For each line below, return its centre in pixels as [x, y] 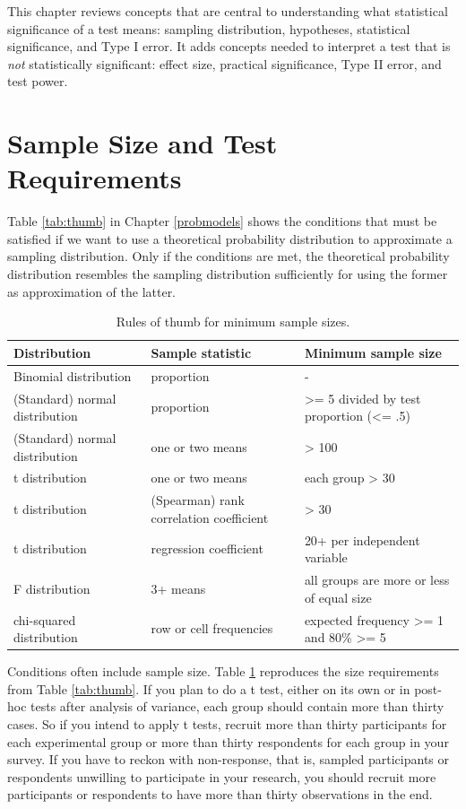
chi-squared [45, 619]
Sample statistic [201, 352]
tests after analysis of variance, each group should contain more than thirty [237, 706]
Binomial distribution [73, 375]
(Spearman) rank [198, 500]
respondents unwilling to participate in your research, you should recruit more [222, 776]
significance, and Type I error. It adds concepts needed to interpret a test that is [229, 46]
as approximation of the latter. [92, 291]
